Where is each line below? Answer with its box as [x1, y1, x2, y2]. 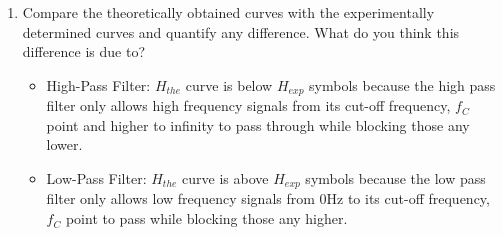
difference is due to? [22, 41, 146, 62]
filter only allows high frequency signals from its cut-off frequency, [46, 95, 451, 116]
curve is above [182, 168, 269, 189]
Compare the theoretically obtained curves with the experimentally [22, 2, 435, 22]
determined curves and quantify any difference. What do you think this [22, 21, 460, 42]
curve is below [185, 74, 273, 95]
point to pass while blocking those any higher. [65, 208, 348, 229]
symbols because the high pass [309, 74, 496, 95]
